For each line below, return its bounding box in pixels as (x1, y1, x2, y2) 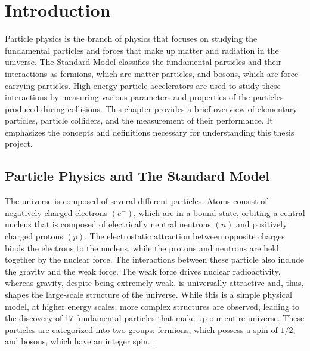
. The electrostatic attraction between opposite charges (84, 230, 285, 242)
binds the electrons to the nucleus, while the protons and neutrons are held (5, 241, 279, 254)
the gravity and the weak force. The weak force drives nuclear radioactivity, (5, 264, 281, 277)
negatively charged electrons (5, 206, 108, 218)
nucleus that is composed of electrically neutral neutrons (5, 218, 211, 230)
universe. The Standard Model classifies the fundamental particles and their (5, 56, 282, 68)
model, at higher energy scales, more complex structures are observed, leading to (5, 300, 300, 312)
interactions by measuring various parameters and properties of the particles (5, 91, 284, 103)
